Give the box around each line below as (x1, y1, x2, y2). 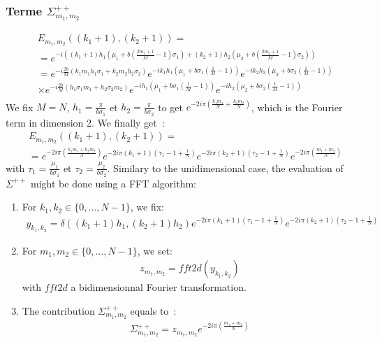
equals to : (130, 303, 177, 318)
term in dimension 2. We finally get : (6, 115, 165, 129)
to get (158, 99, 184, 114)
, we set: (137, 243, 173, 257)
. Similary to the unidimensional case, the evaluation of (107, 160, 344, 175)
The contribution (22, 303, 95, 318)
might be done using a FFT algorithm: (31, 176, 197, 190)
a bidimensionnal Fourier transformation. (71, 280, 247, 294)
